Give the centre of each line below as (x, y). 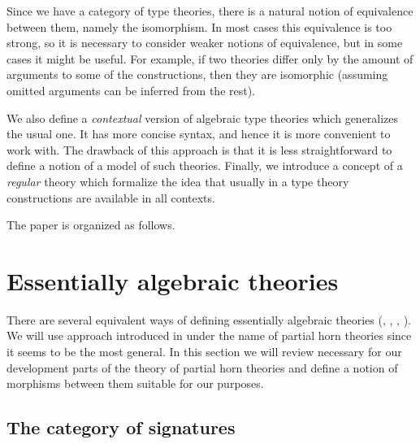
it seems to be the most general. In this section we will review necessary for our (204, 352)
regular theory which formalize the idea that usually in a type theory (178, 181)
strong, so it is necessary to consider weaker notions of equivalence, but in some (205, 43)
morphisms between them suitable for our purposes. (135, 383)
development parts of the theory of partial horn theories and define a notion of (202, 367)
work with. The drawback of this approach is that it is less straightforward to (199, 149)
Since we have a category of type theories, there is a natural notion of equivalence (210, 11)
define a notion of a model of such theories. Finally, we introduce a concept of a (205, 165)
